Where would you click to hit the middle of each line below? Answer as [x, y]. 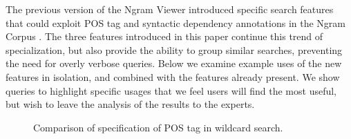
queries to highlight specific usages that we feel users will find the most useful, [171, 90]
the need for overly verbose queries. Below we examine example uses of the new [174, 63]
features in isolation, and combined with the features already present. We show [173, 76]
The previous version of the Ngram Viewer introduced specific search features [170, 9]
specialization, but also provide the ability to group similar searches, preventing [174, 49]
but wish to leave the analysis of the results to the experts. [130, 104]
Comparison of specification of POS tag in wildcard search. [158, 127]
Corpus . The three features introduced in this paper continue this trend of [164, 36]
